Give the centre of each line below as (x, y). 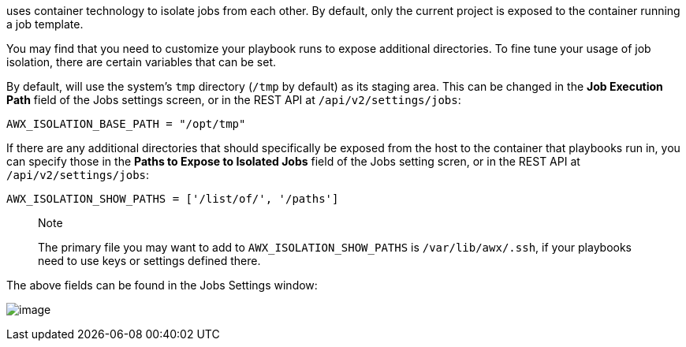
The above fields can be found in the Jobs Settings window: (162, 285)
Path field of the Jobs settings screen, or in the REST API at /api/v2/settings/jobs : (234, 100)
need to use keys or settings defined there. (149, 261)
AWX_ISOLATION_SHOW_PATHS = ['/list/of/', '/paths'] (173, 199)
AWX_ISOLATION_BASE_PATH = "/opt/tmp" (126, 124)
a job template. (45, 24)
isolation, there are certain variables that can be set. (142, 62)
